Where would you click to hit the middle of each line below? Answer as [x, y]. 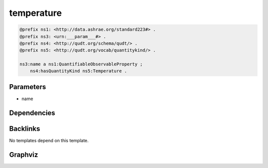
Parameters [28, 87]
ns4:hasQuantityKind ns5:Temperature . [79, 71]
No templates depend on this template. [49, 140]
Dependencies [32, 113]
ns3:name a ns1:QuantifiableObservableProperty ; [81, 64]
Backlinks [25, 129]
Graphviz [24, 154]
